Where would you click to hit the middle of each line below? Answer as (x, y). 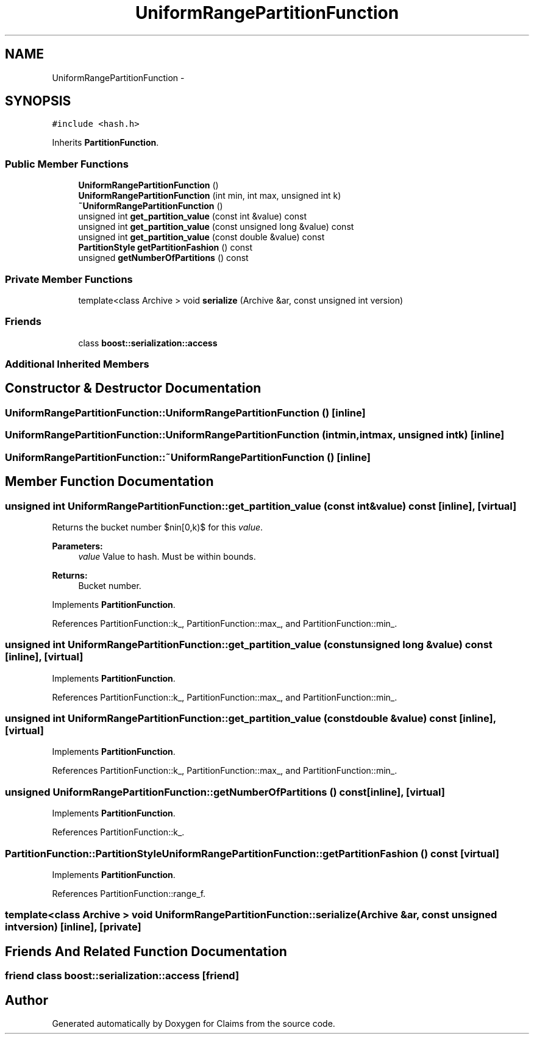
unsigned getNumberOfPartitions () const (163, 258)
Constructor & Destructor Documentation (133, 388)
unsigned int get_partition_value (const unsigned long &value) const (216, 227)
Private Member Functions (69, 279)
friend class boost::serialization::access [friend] (122, 976)
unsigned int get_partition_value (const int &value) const (193, 216)
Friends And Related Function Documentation (146, 951)
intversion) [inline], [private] (73, 927)
